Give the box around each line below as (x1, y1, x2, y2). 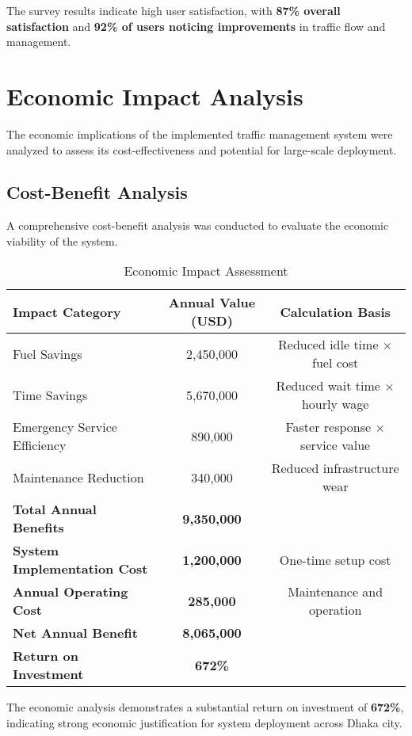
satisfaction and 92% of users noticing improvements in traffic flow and (6, 17, 386, 34)
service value (300, 436, 371, 455)
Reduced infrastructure (271, 459, 399, 478)
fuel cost (312, 353, 359, 372)
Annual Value (168, 293, 256, 312)
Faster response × (285, 418, 385, 437)
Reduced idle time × (278, 335, 393, 354)
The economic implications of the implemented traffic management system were (6, 125, 393, 142)
